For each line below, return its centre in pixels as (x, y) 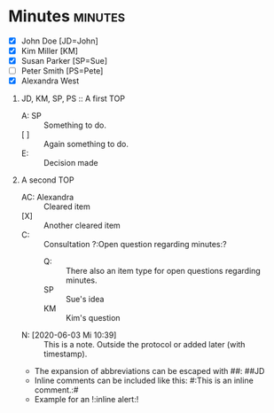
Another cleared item (82, 226)
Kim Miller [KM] (50, 51)
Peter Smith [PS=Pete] (62, 71)
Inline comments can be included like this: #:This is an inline (144, 381)
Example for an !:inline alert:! (86, 400)
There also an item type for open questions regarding (163, 271)
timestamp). (65, 354)
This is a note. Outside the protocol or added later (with (144, 345)
